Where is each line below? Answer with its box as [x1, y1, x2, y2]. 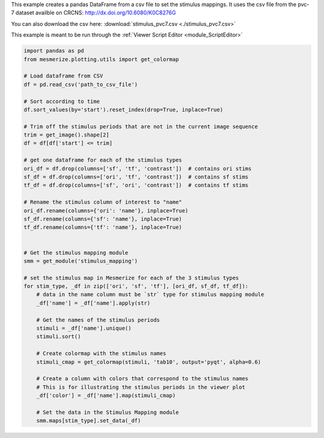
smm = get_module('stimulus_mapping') [23, 257, 138, 264]
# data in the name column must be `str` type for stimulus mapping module [36, 291, 265, 298]
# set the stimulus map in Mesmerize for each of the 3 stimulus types [23, 274, 239, 281]
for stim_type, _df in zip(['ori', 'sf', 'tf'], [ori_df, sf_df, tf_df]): [23, 283, 249, 290]
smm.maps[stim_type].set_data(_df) [36, 418, 141, 424]
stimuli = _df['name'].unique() [36, 325, 132, 332]
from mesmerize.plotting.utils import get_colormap [23, 56, 179, 62]
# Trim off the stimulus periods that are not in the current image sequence [23, 123, 258, 130]
